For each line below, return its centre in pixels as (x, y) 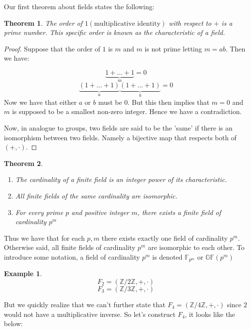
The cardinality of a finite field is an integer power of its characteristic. (121, 179)
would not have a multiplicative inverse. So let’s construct (90, 314)
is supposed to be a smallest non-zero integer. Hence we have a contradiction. (127, 111)
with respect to (190, 23)
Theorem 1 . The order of (43, 23)
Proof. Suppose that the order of (52, 48)
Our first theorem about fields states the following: (79, 6)
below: (13, 323)
